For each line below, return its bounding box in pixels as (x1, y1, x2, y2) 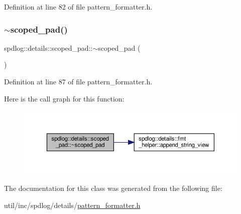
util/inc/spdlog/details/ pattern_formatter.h (4, 199, 141, 210)
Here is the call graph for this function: (4, 93, 125, 103)
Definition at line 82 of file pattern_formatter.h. (4, 2, 153, 12)
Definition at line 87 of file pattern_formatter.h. (4, 76, 153, 86)
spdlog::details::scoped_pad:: (4, 42, 93, 53)
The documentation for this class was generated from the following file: (4, 183, 222, 193)
